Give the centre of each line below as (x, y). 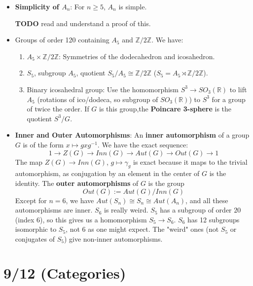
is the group (166, 183)
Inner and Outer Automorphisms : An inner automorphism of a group (132, 135)
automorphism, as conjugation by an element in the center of (107, 173)
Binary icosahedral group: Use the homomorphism (103, 89)
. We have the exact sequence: (143, 144)
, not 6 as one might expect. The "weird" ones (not (142, 229)
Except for (31, 200)
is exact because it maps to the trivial (190, 161)
